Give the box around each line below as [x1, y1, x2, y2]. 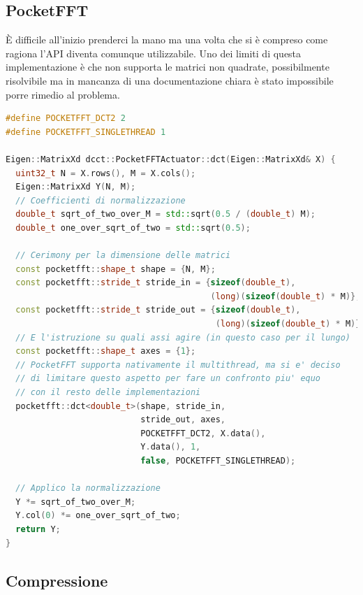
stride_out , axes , [140, 415, 226, 425]
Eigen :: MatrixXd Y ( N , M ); [15, 182, 136, 192]
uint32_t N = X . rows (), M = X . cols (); [15, 168, 196, 178]
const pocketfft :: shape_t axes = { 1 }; [15, 346, 196, 357]
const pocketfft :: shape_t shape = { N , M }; [15, 264, 216, 274]
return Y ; [15, 524, 61, 534]
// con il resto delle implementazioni [15, 387, 201, 398]
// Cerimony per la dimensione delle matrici [15, 250, 231, 261]
